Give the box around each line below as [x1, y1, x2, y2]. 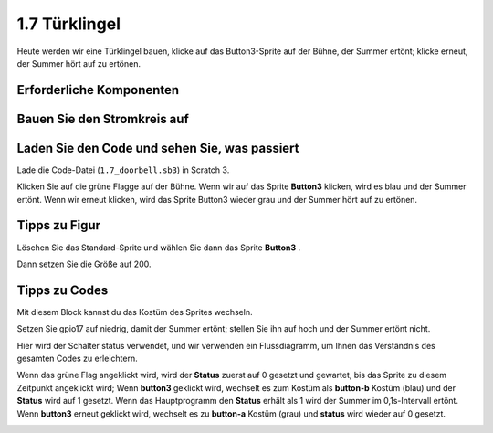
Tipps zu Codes [16, 282, 109, 298]
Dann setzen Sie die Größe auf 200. [16, 259, 152, 269]
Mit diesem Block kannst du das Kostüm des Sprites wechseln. [16, 306, 253, 317]
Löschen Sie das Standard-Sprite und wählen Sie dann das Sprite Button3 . [16, 242, 301, 253]
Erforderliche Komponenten [16, 82, 180, 98]
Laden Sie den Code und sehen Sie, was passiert [16, 140, 300, 155]
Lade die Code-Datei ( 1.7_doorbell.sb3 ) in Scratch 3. [16, 164, 230, 175]
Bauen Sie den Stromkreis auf [16, 111, 189, 127]
